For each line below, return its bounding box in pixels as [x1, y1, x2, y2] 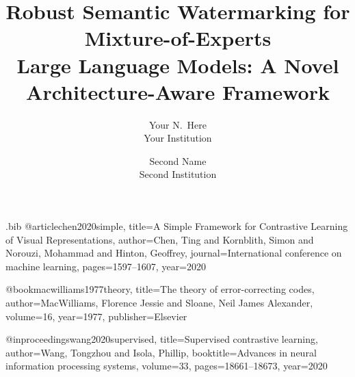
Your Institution [144, 131, 212, 145]
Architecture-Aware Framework [26, 77, 330, 105]
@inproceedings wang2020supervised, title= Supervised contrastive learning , [5, 332, 318, 346]
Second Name [149, 153, 207, 168]
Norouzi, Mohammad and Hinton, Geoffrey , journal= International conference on [5, 246, 342, 260]
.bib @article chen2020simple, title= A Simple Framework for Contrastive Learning [5, 219, 348, 233]
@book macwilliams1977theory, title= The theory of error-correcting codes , [5, 282, 315, 296]
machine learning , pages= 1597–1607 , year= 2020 [5, 259, 207, 273]
